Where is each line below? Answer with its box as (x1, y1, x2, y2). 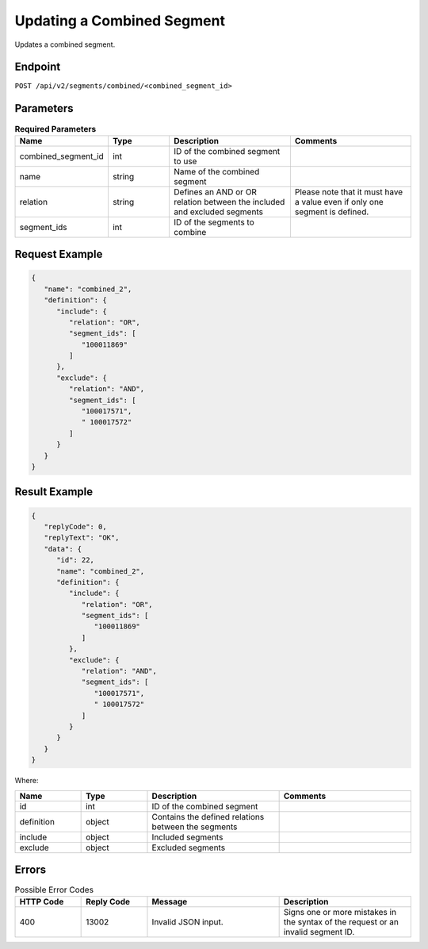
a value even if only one (294, 196, 384, 207)
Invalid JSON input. (151, 916, 224, 928)
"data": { (44, 544, 82, 553)
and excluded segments (174, 206, 263, 217)
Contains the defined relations (151, 811, 265, 822)
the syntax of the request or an (283, 916, 399, 928)
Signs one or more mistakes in (283, 907, 396, 918)
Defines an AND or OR (174, 186, 258, 198)
